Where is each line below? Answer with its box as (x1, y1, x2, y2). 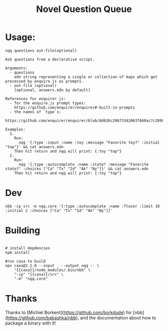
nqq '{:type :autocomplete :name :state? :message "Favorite (18, 161, 149, 167)
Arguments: (5, 65, 28, 70)
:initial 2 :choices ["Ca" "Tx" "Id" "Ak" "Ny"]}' (5, 208, 113, 213)
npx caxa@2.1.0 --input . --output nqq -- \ (5, 263, 99, 268)
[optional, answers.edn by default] (14, 87, 91, 92)
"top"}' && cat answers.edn (5, 144, 64, 149)
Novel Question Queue (36, 3, 132, 15)
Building (5, 225, 40, 236)
